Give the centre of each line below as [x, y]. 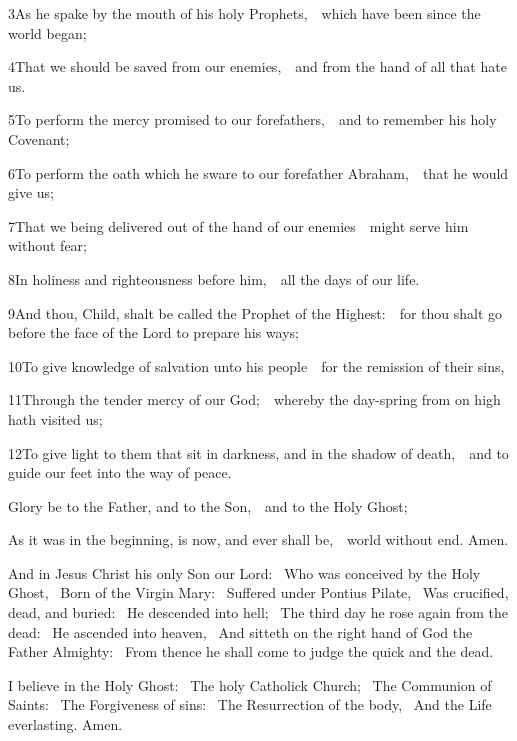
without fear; [48, 245]
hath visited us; [55, 418]
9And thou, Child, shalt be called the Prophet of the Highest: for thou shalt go [255, 312]
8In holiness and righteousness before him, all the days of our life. [214, 278]
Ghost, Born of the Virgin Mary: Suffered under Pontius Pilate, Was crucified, [258, 592]
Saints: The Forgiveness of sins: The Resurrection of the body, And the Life [250, 704]
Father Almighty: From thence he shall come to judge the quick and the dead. [251, 651]
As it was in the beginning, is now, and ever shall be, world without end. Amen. [258, 539]
